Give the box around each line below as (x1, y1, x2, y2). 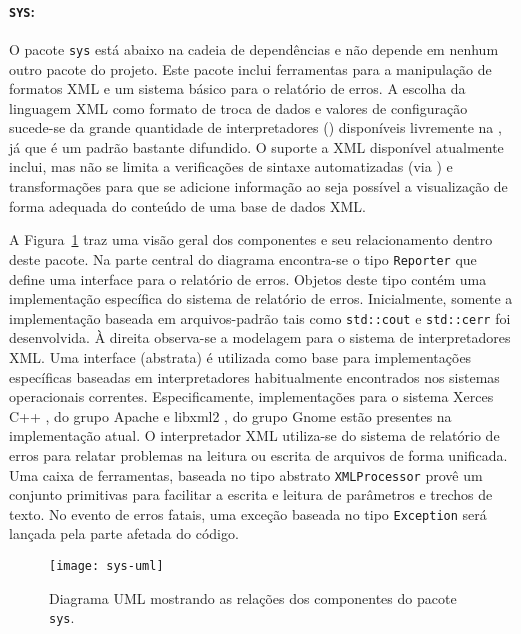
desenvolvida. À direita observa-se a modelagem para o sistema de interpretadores (9, 327, 511, 348)
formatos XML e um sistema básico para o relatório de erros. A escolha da (9, 78, 466, 99)
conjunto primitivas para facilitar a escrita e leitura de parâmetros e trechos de (9, 484, 493, 505)
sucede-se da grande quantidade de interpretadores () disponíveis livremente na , (9, 117, 502, 138)
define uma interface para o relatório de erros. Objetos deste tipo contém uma (9, 268, 487, 289)
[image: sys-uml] (49, 559, 164, 574)
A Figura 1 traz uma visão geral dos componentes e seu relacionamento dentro (9, 229, 493, 250)
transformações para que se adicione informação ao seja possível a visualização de (9, 176, 508, 197)
